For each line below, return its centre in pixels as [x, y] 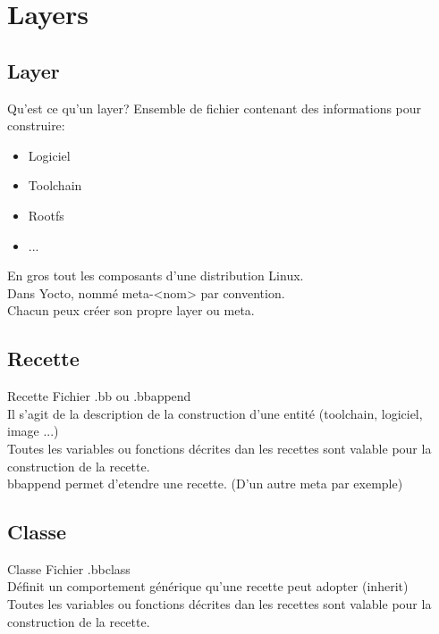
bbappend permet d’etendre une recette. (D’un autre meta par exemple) [205, 484]
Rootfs [46, 215]
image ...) [33, 431]
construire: [36, 125]
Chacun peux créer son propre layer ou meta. [131, 310]
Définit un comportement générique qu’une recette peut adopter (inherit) [208, 586]
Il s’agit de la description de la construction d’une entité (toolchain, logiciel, [215, 413]
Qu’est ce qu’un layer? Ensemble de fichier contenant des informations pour [215, 108]
